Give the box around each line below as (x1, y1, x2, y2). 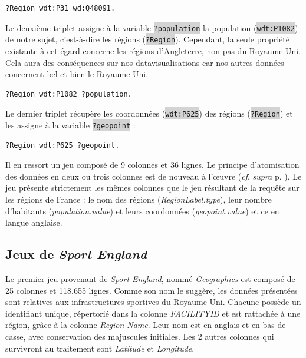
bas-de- (262, 319, 289, 331)
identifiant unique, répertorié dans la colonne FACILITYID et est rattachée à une (5, 307, 301, 319)
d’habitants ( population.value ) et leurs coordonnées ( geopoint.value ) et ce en (5, 204, 279, 217)
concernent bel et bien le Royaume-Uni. (5, 68, 149, 80)
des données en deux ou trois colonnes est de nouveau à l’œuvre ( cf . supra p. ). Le (5, 170, 302, 182)
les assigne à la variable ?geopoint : (5, 118, 136, 131)
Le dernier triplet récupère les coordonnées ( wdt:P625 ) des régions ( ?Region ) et (5, 107, 293, 120)
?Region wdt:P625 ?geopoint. (5, 141, 120, 150)
